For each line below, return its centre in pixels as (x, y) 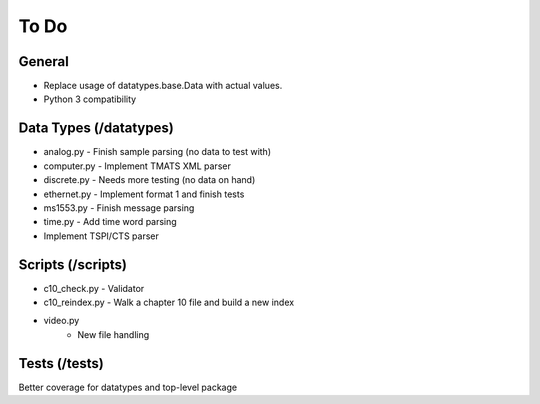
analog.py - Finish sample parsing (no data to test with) (157, 152)
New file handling (113, 334)
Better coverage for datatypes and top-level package (128, 387)
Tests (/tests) (61, 363)
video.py (61, 321)
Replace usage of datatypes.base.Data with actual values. (163, 86)
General (44, 61)
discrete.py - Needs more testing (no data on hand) (149, 180)
